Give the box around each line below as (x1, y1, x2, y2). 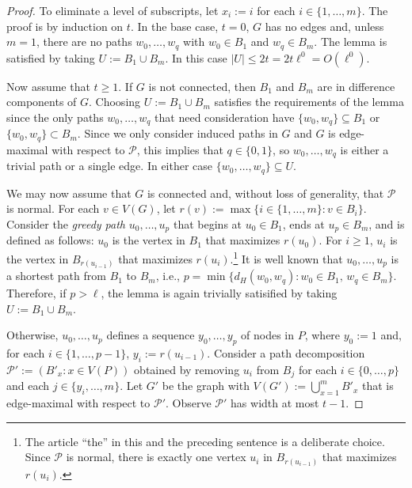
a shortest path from (6, 267, 106, 284)
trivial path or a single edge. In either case (6, 157, 213, 174)
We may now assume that (6, 184, 132, 201)
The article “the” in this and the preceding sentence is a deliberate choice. (25, 433, 385, 449)
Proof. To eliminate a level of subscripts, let (6, 2, 219, 18)
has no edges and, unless (265, 17, 384, 34)
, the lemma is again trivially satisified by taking (101, 285, 338, 301)
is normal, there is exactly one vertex (66, 448, 246, 465)
